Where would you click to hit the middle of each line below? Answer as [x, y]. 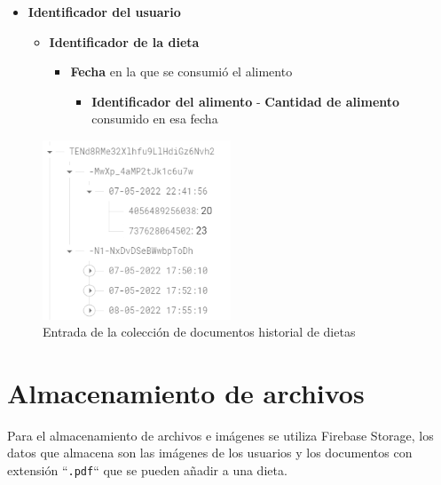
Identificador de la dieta [124, 41]
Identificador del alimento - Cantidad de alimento [246, 101]
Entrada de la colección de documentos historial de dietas [199, 332]
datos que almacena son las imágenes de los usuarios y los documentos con [210, 453]
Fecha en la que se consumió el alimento [181, 72]
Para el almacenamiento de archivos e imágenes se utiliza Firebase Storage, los [220, 435]
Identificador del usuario [104, 12]
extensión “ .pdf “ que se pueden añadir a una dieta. [147, 470]
